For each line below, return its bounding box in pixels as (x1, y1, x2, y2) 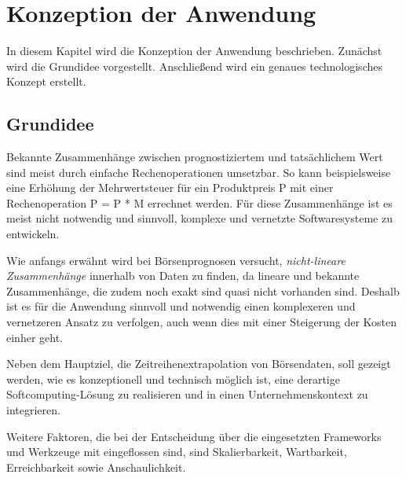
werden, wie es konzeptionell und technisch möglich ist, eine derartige (6, 370, 340, 387)
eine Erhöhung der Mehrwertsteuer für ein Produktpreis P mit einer (6, 179, 334, 196)
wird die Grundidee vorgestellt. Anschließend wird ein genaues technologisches (6, 57, 382, 74)
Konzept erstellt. (6, 73, 86, 90)
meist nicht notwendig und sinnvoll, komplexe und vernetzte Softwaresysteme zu (6, 210, 393, 226)
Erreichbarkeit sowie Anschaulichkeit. (6, 458, 186, 475)
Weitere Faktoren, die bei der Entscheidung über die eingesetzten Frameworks (6, 428, 382, 444)
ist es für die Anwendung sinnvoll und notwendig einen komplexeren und (6, 298, 356, 314)
